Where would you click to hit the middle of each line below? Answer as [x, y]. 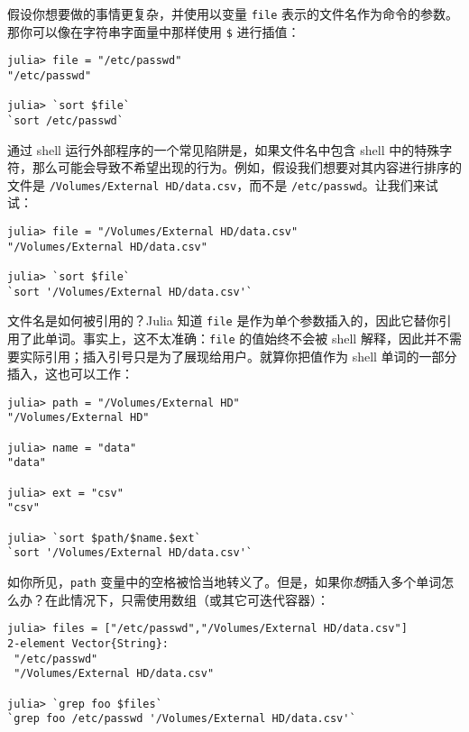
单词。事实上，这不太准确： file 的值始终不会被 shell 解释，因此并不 [247, 338]
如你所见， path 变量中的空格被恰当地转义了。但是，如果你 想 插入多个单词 [225, 582]
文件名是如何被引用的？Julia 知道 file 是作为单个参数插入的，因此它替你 [223, 320]
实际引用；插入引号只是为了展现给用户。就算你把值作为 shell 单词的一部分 [238, 356]
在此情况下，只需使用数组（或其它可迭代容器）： [187, 599]
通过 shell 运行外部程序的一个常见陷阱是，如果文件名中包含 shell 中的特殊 [224, 149]
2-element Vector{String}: [88, 643]
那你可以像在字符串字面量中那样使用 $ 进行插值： [154, 31]
